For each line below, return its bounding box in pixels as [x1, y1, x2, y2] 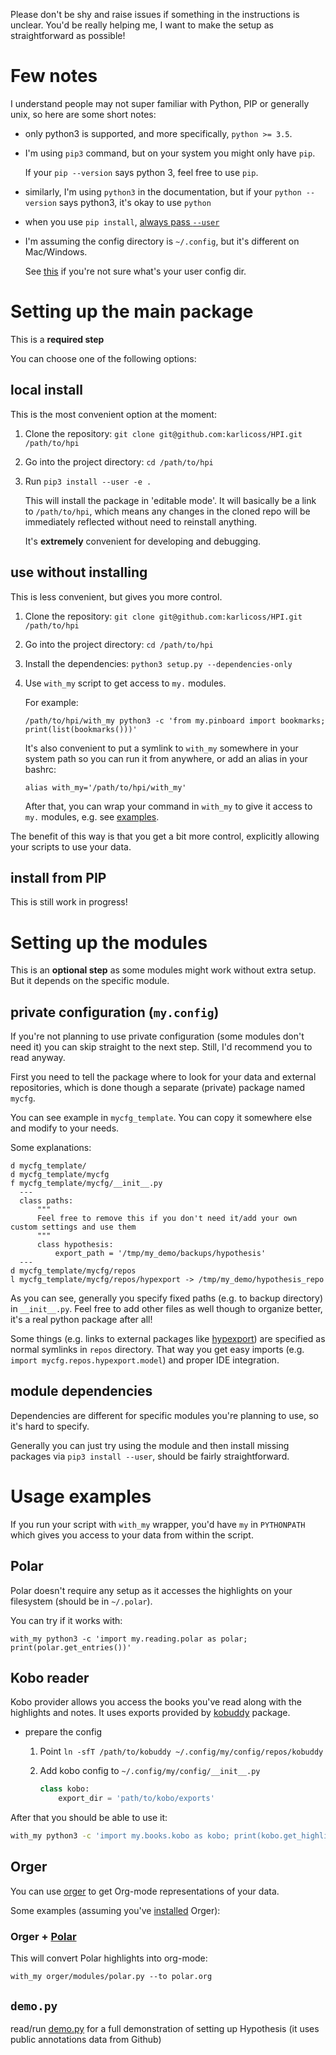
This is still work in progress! [10, 896, 128, 908]
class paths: [19, 1196, 74, 1206]
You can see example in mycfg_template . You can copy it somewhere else [10, 1112, 313, 1124]
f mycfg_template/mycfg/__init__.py [10, 1179, 163, 1189]
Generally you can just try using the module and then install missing [10, 1439, 290, 1451]
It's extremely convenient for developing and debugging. [24, 535, 262, 547]
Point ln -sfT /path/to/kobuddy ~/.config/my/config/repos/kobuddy [39, 1745, 324, 1758]
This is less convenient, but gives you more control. [10, 590, 223, 603]
